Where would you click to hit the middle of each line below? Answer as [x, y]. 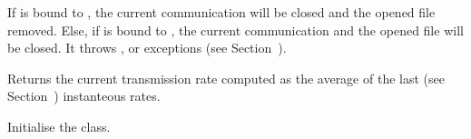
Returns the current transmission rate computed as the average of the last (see [226, 78]
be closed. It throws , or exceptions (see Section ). [147, 48]
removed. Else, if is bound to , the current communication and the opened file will [235, 30]
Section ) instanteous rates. [84, 96]
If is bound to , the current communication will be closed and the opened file [221, 12]
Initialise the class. [59, 126]
